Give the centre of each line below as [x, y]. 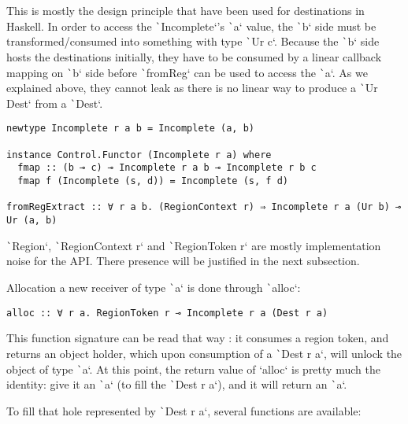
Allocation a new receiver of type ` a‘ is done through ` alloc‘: [154, 287]
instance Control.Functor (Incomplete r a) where [139, 155]
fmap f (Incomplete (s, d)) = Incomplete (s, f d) [153, 181]
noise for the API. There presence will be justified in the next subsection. [183, 261]
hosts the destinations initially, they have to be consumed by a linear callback [194, 56]
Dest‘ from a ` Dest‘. [55, 103]
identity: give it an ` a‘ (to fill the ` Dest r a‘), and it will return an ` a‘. [177, 384]
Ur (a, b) [32, 221]
